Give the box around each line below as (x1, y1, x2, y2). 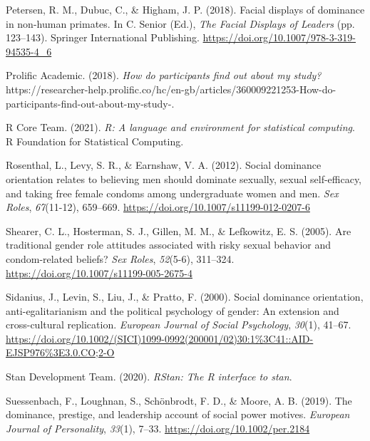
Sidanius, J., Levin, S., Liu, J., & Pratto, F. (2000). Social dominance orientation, (6, 289, 364, 304)
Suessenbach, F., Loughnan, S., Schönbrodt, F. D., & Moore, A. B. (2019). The (6, 393, 352, 408)
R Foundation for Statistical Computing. (6, 133, 184, 148)
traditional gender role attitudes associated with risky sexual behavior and (6, 237, 332, 252)
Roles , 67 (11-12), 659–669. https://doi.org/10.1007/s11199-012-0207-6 (6, 199, 310, 214)
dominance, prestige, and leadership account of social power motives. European (6, 407, 350, 422)
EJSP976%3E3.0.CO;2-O (6, 345, 115, 360)
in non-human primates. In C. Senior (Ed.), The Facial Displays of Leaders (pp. (6, 16, 355, 31)
